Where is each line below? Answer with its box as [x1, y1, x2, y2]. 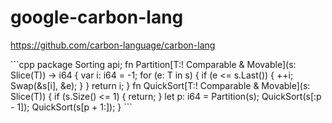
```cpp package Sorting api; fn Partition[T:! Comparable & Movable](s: [10, 58, 297, 70]
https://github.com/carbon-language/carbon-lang [10, 39, 216, 51]
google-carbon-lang [10, 6, 184, 29]
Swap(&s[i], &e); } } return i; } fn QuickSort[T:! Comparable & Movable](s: [10, 79, 311, 91]
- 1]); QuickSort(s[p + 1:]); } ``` [10, 101, 133, 113]
